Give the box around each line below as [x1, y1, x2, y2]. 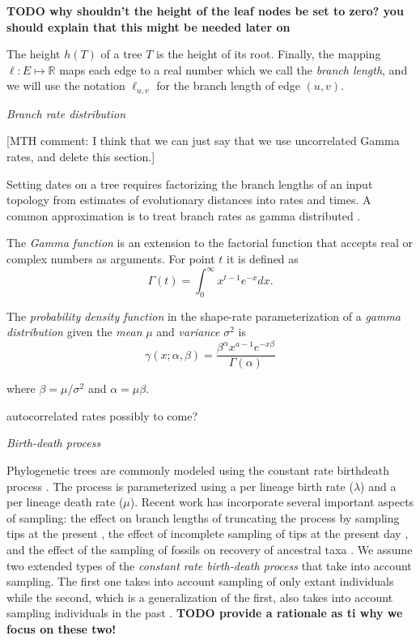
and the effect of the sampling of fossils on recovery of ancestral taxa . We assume [6, 540, 413, 557]
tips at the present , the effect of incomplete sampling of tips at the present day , [6, 525, 409, 542]
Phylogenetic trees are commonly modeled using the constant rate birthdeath [6, 461, 390, 478]
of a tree [100, 45, 142, 62]
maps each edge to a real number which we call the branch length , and [59, 61, 408, 78]
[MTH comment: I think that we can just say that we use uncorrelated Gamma [6, 132, 400, 149]
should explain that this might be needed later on [6, 18, 291, 35]
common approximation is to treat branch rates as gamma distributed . [6, 207, 361, 224]
